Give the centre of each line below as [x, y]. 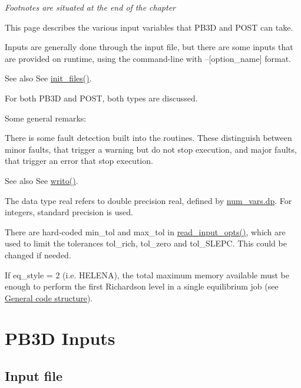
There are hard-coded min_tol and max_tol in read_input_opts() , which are [145, 231]
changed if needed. [38, 254]
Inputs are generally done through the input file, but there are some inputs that [149, 47]
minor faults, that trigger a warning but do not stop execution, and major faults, [151, 149]
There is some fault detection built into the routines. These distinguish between [148, 138]
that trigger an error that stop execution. [79, 161]
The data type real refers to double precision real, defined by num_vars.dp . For [148, 200]
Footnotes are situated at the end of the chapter [90, 7]
